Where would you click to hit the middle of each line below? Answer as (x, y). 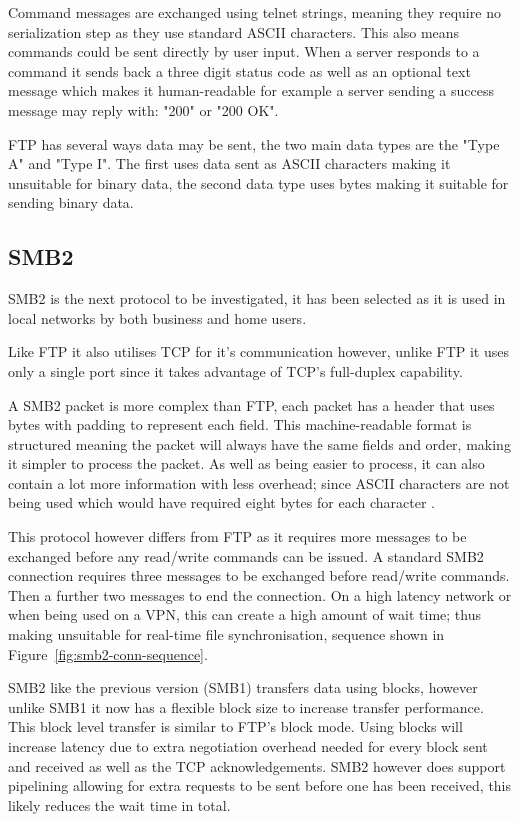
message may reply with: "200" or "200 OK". (143, 109)
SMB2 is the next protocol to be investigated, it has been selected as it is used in (257, 298)
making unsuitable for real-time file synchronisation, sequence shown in (226, 634)
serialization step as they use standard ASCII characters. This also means (234, 31)
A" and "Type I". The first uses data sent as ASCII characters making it (229, 163)
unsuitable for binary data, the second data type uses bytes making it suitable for (258, 182)
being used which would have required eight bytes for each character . (221, 502)
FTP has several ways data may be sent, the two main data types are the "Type (254, 143)
